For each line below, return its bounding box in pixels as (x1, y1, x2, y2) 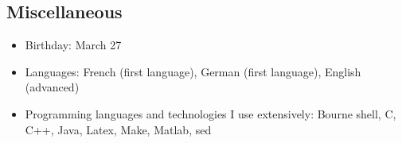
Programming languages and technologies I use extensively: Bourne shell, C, (25, 105, 396, 122)
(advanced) (25, 79, 80, 95)
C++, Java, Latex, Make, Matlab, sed (25, 121, 212, 137)
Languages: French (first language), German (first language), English (25, 63, 361, 79)
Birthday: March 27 (25, 37, 122, 53)
